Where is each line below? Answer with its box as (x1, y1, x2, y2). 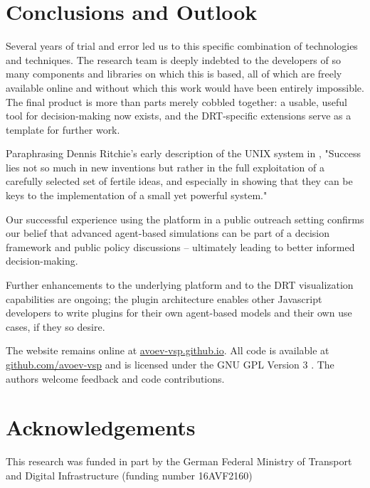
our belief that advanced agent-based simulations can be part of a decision (6, 226, 329, 240)
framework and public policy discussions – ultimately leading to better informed (6, 239, 355, 254)
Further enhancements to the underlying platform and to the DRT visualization (6, 277, 354, 292)
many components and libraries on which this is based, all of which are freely (6, 66, 342, 81)
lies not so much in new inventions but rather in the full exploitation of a (6, 159, 324, 174)
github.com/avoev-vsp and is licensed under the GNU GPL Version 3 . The (6, 357, 334, 371)
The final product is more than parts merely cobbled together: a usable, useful (6, 94, 348, 109)
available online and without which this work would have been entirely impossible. (6, 80, 364, 95)
